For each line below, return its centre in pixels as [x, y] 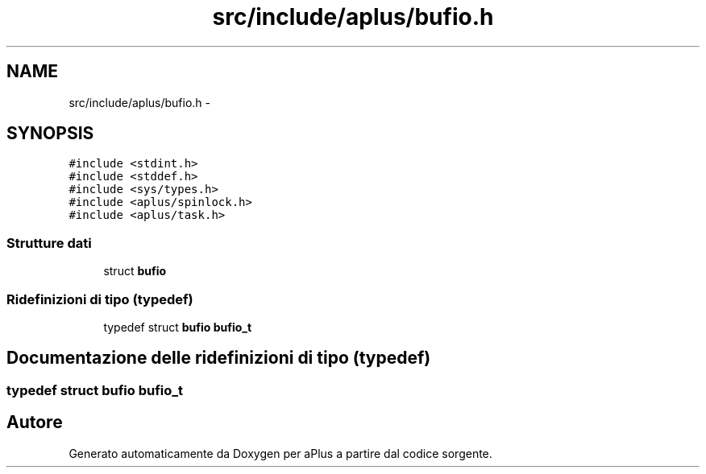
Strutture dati [49, 243]
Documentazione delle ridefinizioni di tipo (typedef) [219, 358]
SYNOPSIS [50, 134]
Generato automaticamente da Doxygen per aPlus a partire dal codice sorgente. [280, 453]
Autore [35, 422]
